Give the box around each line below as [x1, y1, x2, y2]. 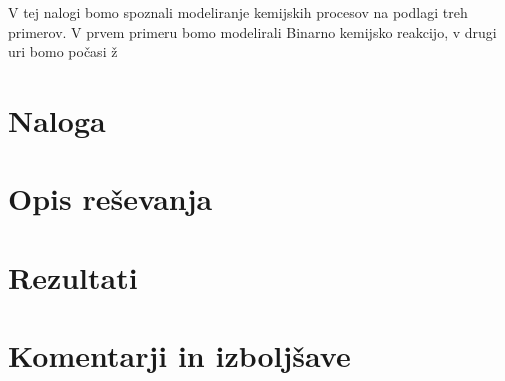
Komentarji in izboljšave [8, 335, 351, 376]
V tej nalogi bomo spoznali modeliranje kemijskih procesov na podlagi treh [8, 2, 468, 22]
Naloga [8, 99, 106, 140]
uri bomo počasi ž [8, 41, 118, 62]
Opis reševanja [8, 178, 213, 219]
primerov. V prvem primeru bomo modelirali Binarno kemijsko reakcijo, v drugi [8, 21, 497, 42]
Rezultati [8, 256, 138, 297]
